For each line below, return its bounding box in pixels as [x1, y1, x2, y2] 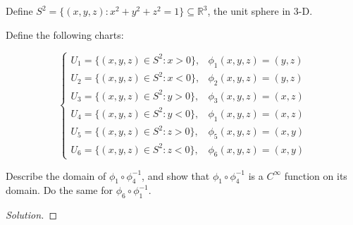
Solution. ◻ [6, 207, 58, 222]
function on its [284, 168, 347, 183]
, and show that [142, 168, 210, 183]
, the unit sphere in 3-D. [207, 4, 313, 18]
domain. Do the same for [6, 183, 113, 197]
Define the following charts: [6, 27, 124, 42]
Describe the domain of [6, 168, 106, 183]
